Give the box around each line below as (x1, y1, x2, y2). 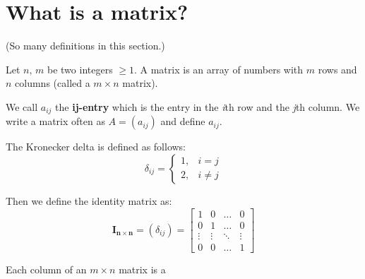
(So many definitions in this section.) (6, 38, 165, 53)
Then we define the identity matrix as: (6, 193, 172, 208)
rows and (318, 61, 357, 76)
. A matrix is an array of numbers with (133, 61, 304, 76)
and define (160, 114, 205, 129)
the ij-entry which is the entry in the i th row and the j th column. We (55, 99, 360, 114)
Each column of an (6, 261, 87, 276)
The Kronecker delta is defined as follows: (6, 139, 186, 154)
